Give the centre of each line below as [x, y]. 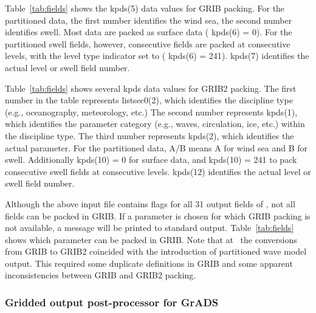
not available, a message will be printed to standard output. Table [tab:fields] [149, 228]
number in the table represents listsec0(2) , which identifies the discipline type [149, 100]
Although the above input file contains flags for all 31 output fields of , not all [150, 203]
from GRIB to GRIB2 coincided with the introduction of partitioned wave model [156, 251]
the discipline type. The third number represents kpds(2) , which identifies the [149, 135]
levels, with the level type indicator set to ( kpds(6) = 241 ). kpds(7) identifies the [157, 56]
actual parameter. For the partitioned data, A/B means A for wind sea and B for [156, 147]
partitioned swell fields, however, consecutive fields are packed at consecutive [148, 43]
